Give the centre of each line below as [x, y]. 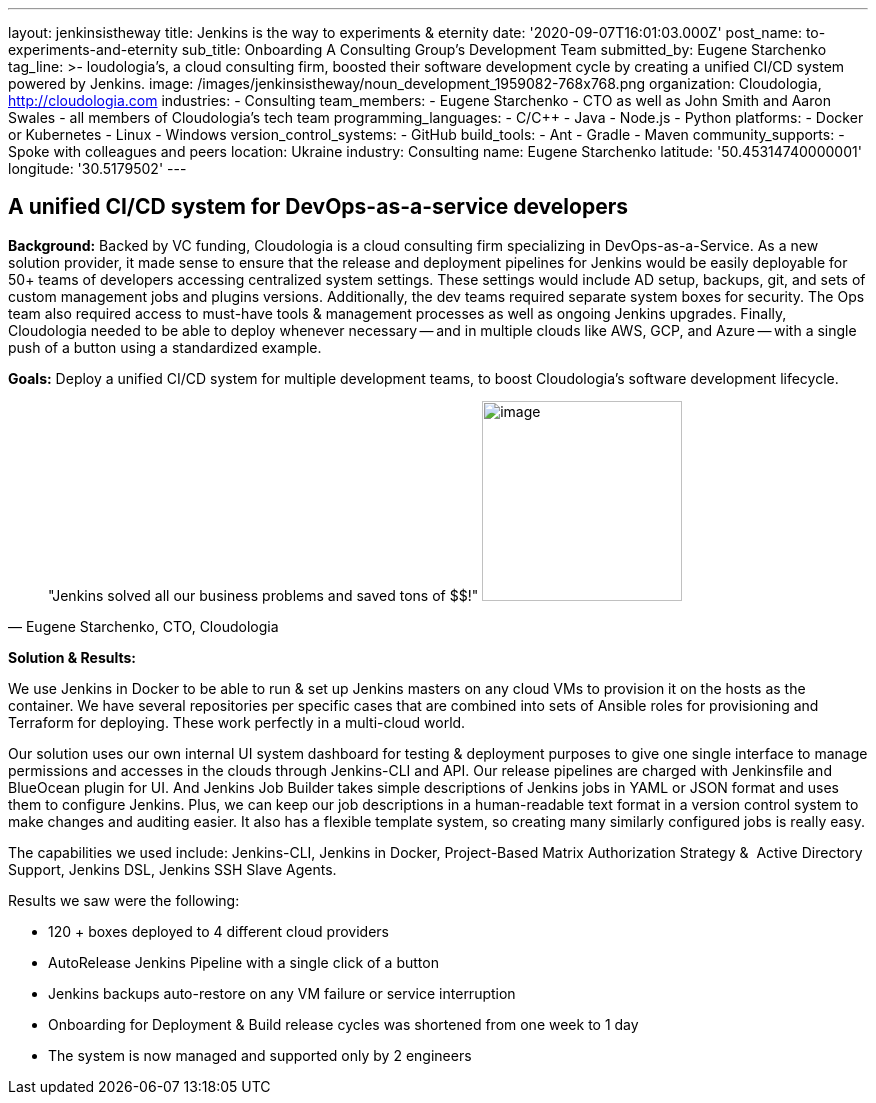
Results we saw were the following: [124, 900]
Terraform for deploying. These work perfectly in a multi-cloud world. [237, 722]
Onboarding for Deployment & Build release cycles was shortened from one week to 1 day [343, 1024]
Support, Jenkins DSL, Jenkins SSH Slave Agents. [172, 869]
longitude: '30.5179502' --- [97, 168]
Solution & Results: [72, 657]
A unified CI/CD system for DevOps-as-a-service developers [318, 207]
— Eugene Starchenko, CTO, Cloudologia [143, 626]
